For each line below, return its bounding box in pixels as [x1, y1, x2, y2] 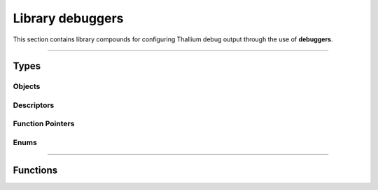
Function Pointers [13, 119, 75, 129]
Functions [13, 164, 58, 176]
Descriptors [13, 100, 55, 110]
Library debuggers [13, 11, 124, 26]
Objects [13, 81, 41, 91]
